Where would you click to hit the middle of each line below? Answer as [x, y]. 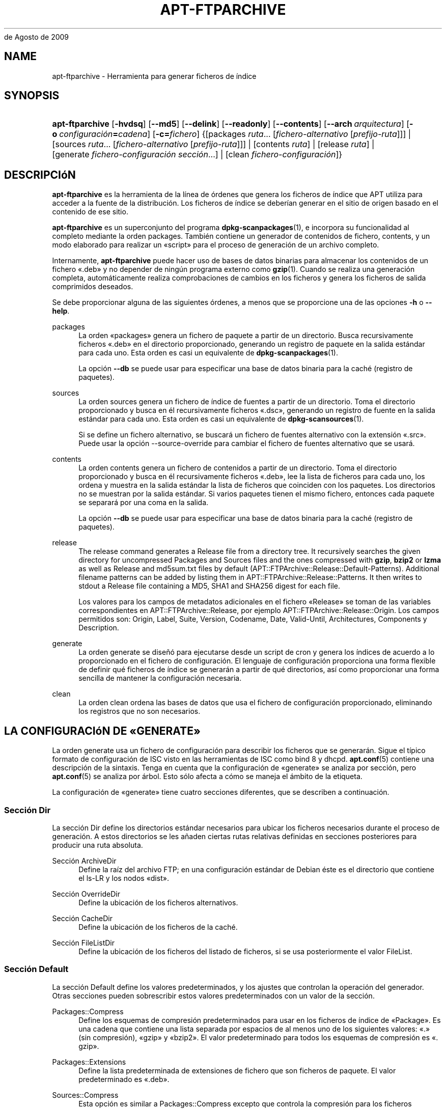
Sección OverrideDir [86, 894]
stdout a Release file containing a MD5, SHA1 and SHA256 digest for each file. [210, 586]
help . [61, 311]
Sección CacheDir [82, 918]
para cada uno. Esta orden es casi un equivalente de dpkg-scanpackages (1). [208, 353]
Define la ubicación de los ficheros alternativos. [158, 902]
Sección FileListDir [83, 942]
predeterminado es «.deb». [124, 1079]
